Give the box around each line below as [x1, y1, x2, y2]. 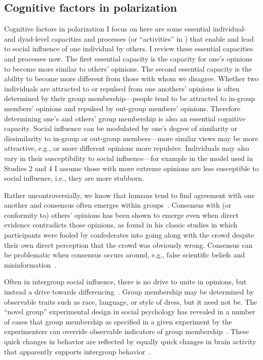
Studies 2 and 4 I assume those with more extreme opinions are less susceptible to [4, 162, 259, 173]
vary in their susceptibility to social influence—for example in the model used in [4, 152, 253, 163]
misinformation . [4, 259, 57, 270]
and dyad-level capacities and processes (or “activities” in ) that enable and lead [4, 33, 254, 44]
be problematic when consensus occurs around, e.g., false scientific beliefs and [4, 249, 245, 260]
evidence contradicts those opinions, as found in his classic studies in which [4, 219, 238, 230]
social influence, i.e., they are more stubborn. [4, 173, 144, 183]
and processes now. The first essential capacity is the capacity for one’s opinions [4, 53, 252, 63]
